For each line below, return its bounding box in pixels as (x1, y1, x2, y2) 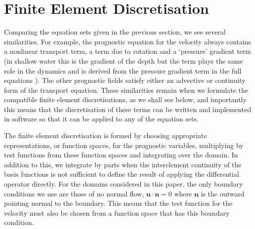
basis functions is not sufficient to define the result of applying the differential (4, 169, 239, 179)
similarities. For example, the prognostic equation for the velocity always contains (4, 36, 252, 46)
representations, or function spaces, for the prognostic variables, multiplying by (4, 140, 244, 150)
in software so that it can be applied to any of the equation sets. (4, 114, 199, 124)
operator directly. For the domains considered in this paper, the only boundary (4, 179, 243, 189)
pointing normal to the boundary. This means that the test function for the (4, 198, 233, 208)
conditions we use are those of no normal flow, (4, 188, 144, 198)
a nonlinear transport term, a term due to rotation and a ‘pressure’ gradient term (4, 46, 251, 56)
